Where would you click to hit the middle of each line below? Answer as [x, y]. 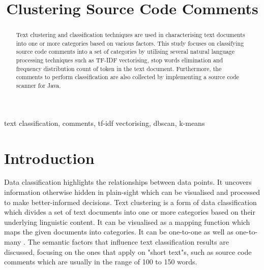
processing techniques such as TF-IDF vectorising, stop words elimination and [120, 60]
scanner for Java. [38, 86]
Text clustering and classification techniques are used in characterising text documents [130, 35]
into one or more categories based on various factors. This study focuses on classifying [130, 43]
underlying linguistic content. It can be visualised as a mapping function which [127, 222]
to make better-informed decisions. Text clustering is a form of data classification [130, 202]
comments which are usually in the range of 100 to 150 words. [101, 262]
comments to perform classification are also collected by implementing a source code [127, 77]
